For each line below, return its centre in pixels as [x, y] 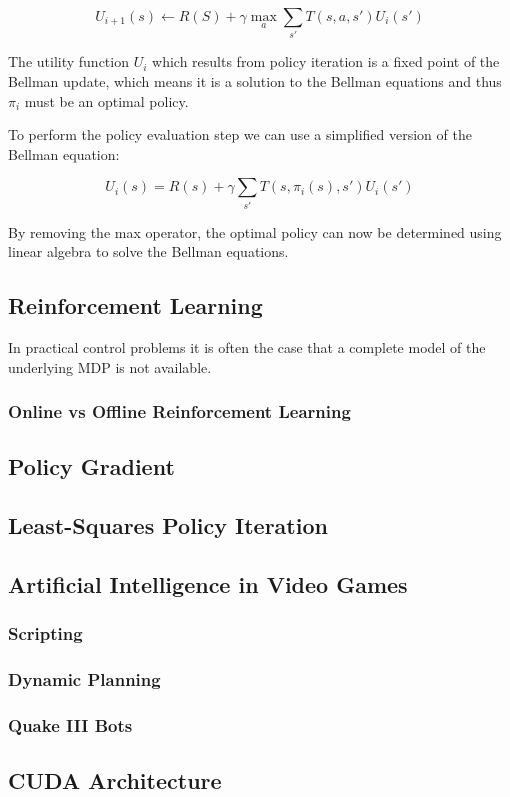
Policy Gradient [91, 466]
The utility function [68, 61]
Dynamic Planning [84, 679]
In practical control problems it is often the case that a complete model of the [247, 347]
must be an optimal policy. [106, 100]
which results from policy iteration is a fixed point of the [326, 61]
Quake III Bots [70, 725]
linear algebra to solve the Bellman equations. [148, 251]
